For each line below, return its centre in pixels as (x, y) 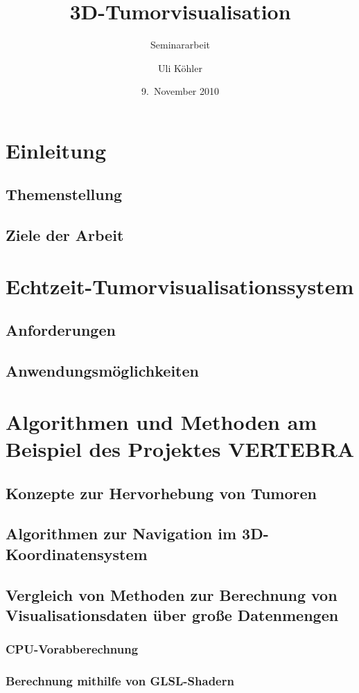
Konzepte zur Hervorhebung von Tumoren (161, 493)
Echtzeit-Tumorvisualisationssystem (180, 286)
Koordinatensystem (77, 553)
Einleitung (56, 150)
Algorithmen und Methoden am (161, 421)
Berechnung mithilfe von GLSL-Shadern (120, 681)
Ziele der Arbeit (65, 235)
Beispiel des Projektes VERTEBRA (180, 448)
